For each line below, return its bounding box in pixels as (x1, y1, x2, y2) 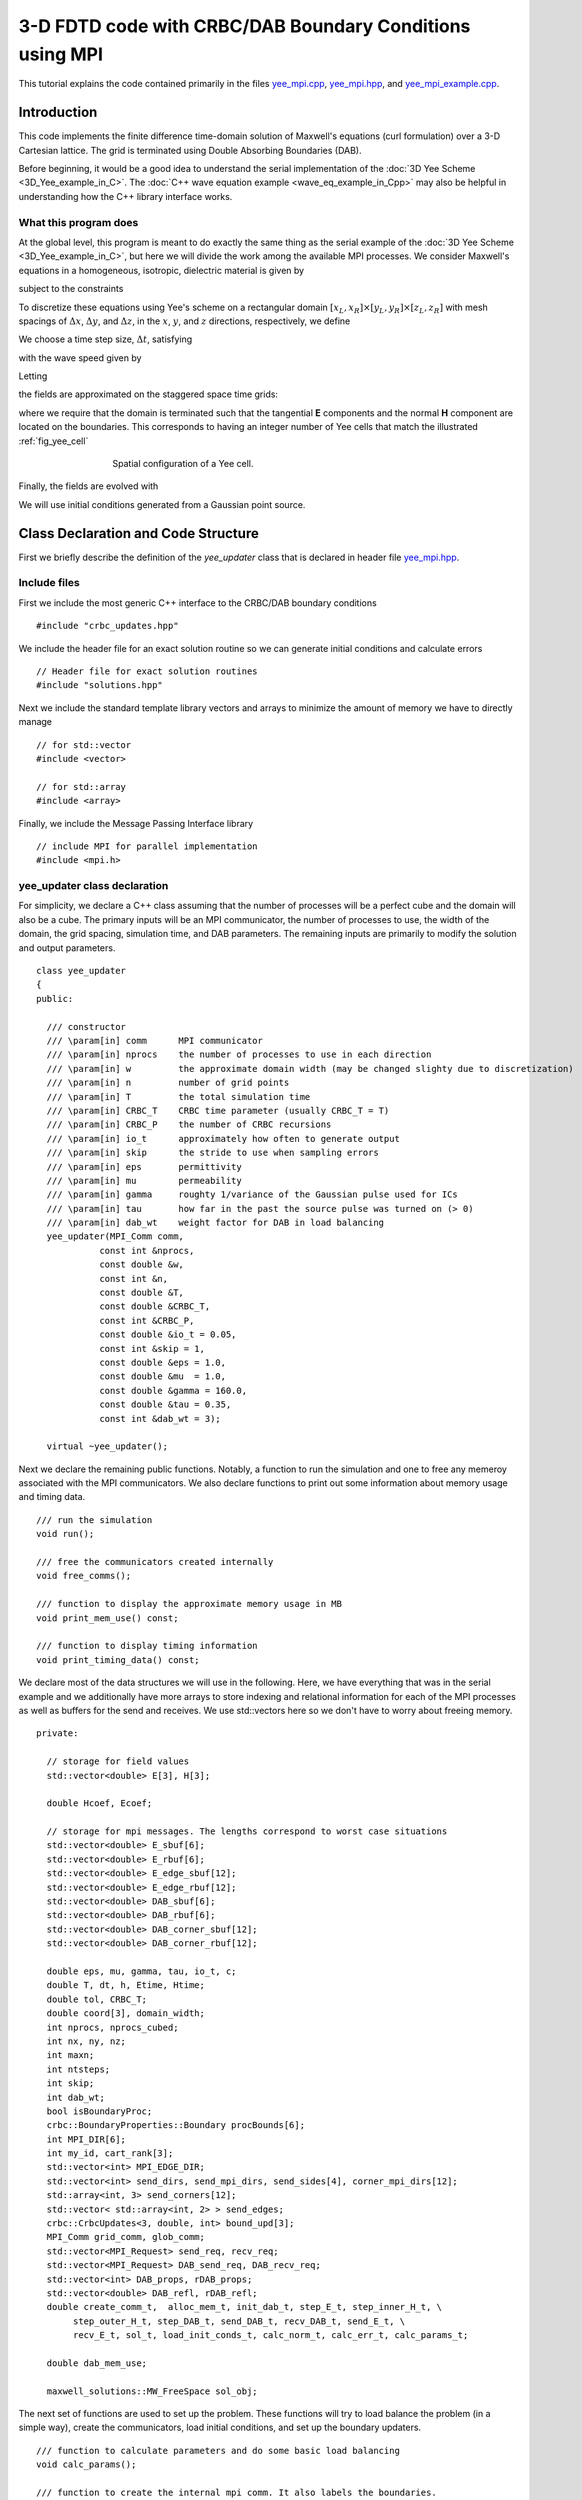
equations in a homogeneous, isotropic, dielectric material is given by (18, 264, 305, 276)
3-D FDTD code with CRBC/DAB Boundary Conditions (18, 15, 471, 37)
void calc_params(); (36, 2459, 137, 2470)
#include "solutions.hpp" (36, 680, 164, 691)
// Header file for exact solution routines (36, 666, 259, 677)
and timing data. (18, 1491, 86, 1503)
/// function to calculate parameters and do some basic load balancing (36, 2445, 400, 2456)
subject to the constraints (18, 283, 124, 295)
